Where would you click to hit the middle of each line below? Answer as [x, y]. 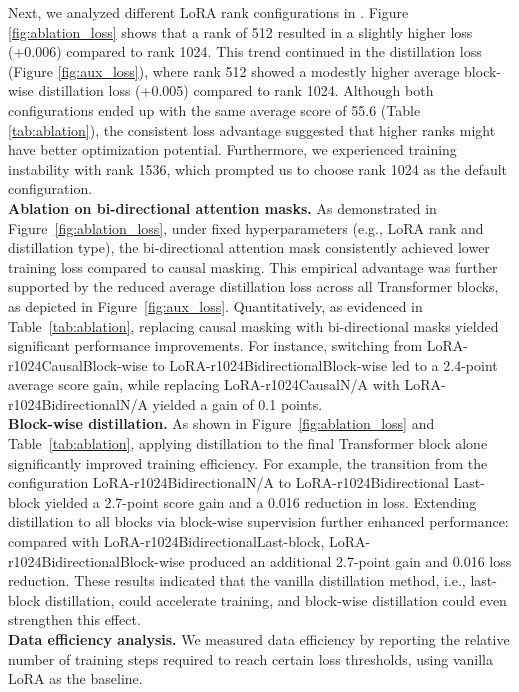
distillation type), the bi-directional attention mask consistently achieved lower [249, 247]
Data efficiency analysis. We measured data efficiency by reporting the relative [259, 639]
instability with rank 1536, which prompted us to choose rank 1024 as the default [257, 168]
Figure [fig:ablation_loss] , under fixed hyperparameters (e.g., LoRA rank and [246, 227]
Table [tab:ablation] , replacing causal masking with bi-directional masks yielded [253, 325]
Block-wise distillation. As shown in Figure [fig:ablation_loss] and [221, 423]
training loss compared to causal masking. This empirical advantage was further [253, 266]
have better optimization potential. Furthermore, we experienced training [232, 149]
